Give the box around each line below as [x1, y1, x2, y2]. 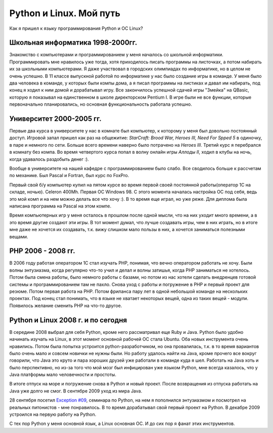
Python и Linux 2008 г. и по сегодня [9, 316, 127, 324]
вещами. [9, 233, 28, 240]
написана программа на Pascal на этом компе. [9, 203, 111, 209]
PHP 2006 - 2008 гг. [9, 247, 75, 255]
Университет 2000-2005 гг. [9, 114, 102, 123]
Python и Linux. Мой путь [9, 8, 121, 19]
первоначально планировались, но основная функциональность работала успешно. [9, 101, 192, 107]
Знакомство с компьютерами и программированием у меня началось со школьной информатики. [9, 52, 223, 58]
